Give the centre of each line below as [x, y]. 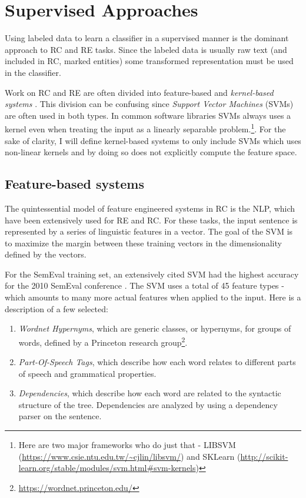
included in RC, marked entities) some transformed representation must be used [149, 61]
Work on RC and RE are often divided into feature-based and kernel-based [139, 92]
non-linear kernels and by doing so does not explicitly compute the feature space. [151, 152]
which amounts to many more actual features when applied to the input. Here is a [153, 297]
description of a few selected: [56, 308]
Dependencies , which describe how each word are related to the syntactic [150, 393]
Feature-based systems [75, 184]
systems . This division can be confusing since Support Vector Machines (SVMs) [149, 104]
